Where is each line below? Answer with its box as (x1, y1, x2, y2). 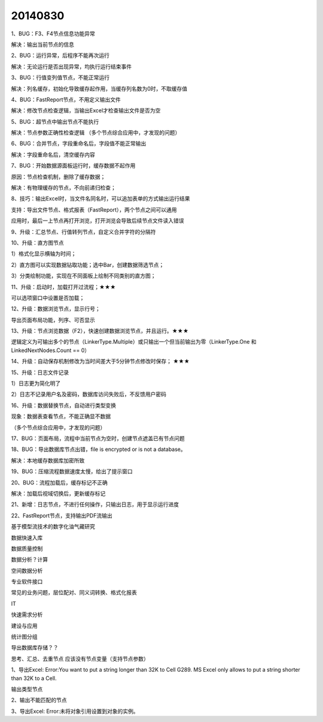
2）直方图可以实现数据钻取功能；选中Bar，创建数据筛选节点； (11, 261, 164, 268)
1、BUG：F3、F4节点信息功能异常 (11, 30, 95, 37)
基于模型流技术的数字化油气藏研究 (11, 523, 95, 530)
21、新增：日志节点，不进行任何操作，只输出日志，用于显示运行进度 (11, 501, 179, 508)
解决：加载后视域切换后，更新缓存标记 (11, 489, 106, 497)
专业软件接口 (11, 578, 43, 585)
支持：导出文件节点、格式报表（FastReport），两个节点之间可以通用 (11, 206, 177, 213)
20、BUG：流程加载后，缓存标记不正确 (11, 479, 108, 486)
